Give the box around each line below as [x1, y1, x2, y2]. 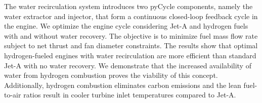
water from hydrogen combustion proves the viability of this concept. [4, 70, 218, 80]
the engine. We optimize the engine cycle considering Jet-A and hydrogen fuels [4, 21, 248, 31]
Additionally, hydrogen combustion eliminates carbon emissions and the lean [4, 79, 241, 90]
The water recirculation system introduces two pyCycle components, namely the [4, 1, 253, 11]
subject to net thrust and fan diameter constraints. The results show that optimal [4, 40, 258, 51]
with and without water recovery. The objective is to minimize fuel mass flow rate [4, 30, 258, 41]
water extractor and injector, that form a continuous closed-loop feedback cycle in [4, 11, 258, 21]
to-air [4, 89, 21, 100]
